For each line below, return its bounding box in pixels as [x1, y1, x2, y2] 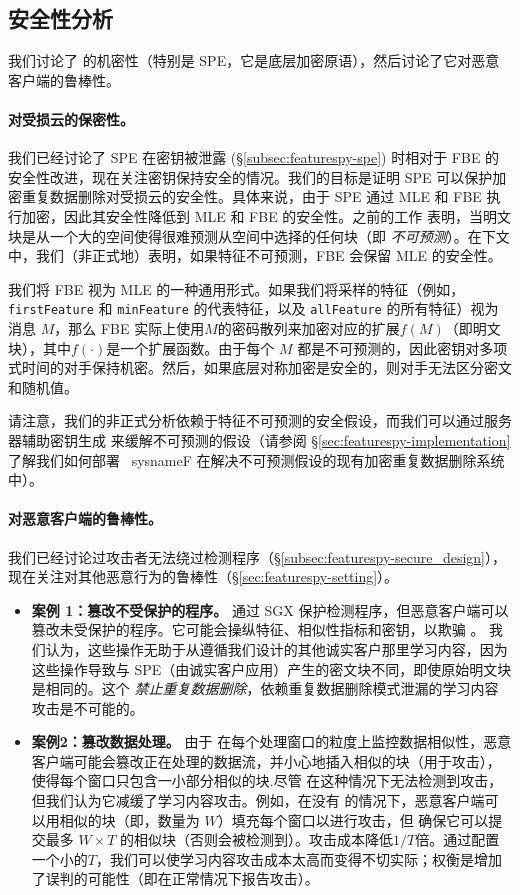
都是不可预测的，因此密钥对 [297, 337, 480, 358]
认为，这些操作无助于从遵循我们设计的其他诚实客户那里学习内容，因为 [45, 638, 508, 659]
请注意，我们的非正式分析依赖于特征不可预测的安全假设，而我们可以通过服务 [8, 410, 512, 431]
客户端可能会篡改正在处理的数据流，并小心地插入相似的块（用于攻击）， [31, 750, 501, 771]
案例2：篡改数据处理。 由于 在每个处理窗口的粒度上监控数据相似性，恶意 [31, 731, 512, 752]
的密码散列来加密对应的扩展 [217, 318, 400, 338]
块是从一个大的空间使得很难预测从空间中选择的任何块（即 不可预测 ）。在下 [8, 225, 496, 246]
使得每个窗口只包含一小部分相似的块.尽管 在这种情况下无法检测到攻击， [31, 770, 503, 791]
